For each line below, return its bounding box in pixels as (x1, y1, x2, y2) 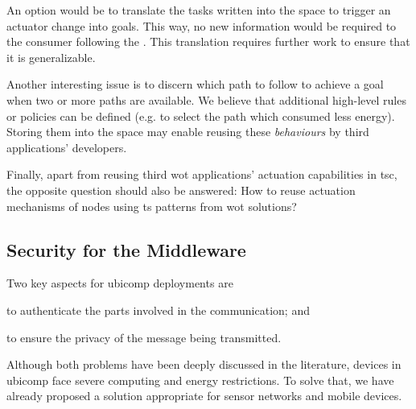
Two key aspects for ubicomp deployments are (6, 275, 233, 291)
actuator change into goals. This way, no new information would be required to (6, 17, 397, 34)
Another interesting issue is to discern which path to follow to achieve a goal (6, 76, 384, 93)
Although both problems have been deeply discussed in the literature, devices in (6, 356, 402, 373)
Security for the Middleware (6, 237, 246, 262)
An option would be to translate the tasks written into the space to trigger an (6, 2, 391, 18)
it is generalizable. (6, 48, 96, 65)
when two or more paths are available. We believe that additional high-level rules (6, 91, 406, 108)
